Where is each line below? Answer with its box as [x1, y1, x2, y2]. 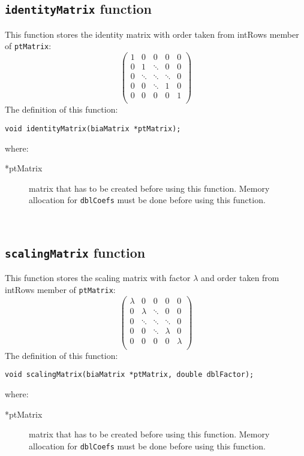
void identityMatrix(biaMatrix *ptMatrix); [5, 124, 181, 133]
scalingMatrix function [5, 243, 146, 261]
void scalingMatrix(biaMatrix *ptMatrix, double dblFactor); [5, 370, 254, 379]
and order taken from [201, 271, 279, 284]
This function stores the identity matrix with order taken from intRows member [5, 28, 299, 40]
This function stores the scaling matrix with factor [5, 271, 191, 284]
